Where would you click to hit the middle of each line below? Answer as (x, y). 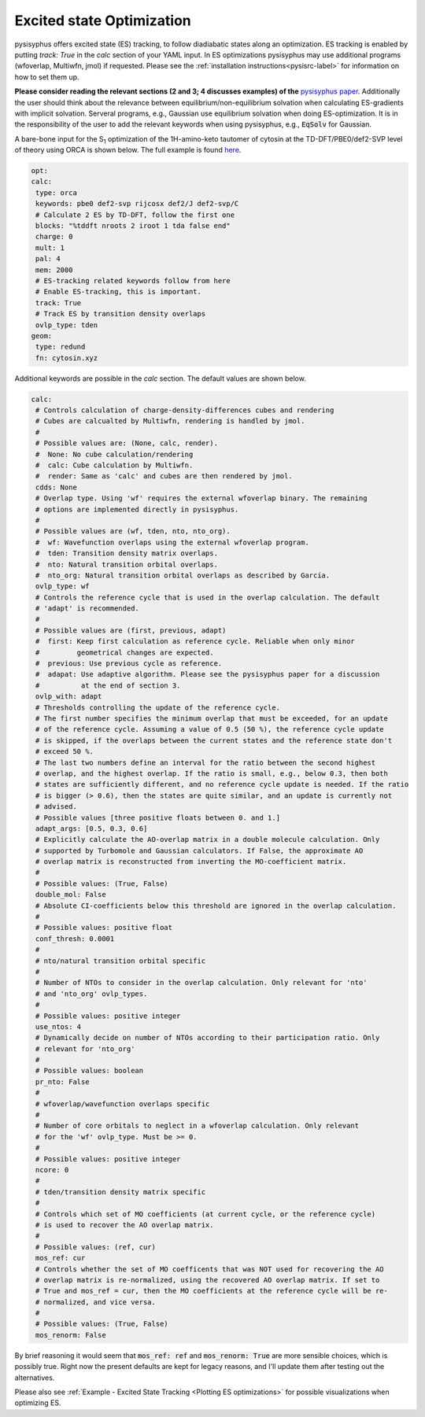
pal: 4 (48, 259)
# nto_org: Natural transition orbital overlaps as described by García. (183, 575)
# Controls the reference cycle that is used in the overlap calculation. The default (208, 597)
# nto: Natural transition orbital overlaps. (127, 564)
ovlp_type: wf (63, 587)
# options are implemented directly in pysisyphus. (137, 509)
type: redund (61, 347)
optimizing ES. (38, 1403)
